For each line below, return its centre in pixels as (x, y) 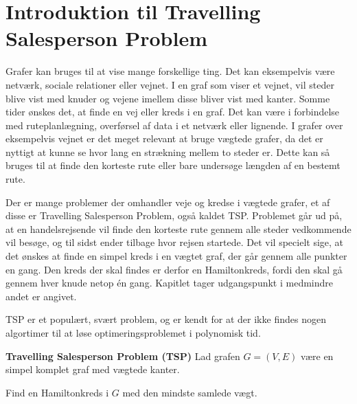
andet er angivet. (41, 296)
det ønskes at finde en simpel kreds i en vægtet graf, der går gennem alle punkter (176, 256)
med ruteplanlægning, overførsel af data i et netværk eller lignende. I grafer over (174, 125)
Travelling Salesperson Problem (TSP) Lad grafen (123, 356)
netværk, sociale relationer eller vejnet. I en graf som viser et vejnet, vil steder (170, 84)
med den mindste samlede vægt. (190, 392)
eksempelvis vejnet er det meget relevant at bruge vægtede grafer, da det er (164, 138)
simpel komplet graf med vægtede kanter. (93, 369)
